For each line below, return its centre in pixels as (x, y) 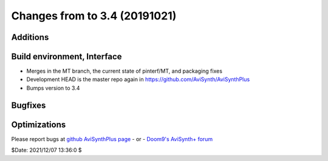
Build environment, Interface (67, 57)
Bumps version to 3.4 (53, 88)
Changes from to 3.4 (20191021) (94, 16)
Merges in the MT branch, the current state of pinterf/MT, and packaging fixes (125, 71)
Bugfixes (29, 105)
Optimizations (39, 124)
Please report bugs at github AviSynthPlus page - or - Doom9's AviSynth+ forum (112, 139)
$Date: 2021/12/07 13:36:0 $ (46, 150)
